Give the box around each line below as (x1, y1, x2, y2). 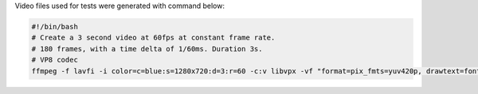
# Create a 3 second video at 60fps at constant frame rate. (31, 33, 276, 43)
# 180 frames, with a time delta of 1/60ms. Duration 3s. (31, 44, 263, 53)
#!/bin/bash (31, 22, 79, 31)
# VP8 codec (31, 55, 79, 65)
